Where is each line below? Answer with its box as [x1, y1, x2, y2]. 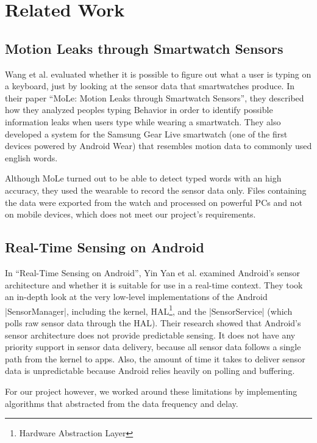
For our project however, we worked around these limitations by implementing [5, 384, 297, 397]
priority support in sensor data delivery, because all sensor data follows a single [5, 340, 301, 353]
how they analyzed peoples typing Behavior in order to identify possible [5, 103, 273, 116]
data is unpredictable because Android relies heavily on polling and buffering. [5, 364, 295, 377]
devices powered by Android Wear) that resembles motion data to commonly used [5, 139, 312, 152]
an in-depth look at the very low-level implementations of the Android [5, 290, 268, 303]
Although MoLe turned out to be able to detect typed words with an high [5, 172, 282, 185]
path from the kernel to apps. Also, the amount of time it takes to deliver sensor [5, 352, 305, 365]
